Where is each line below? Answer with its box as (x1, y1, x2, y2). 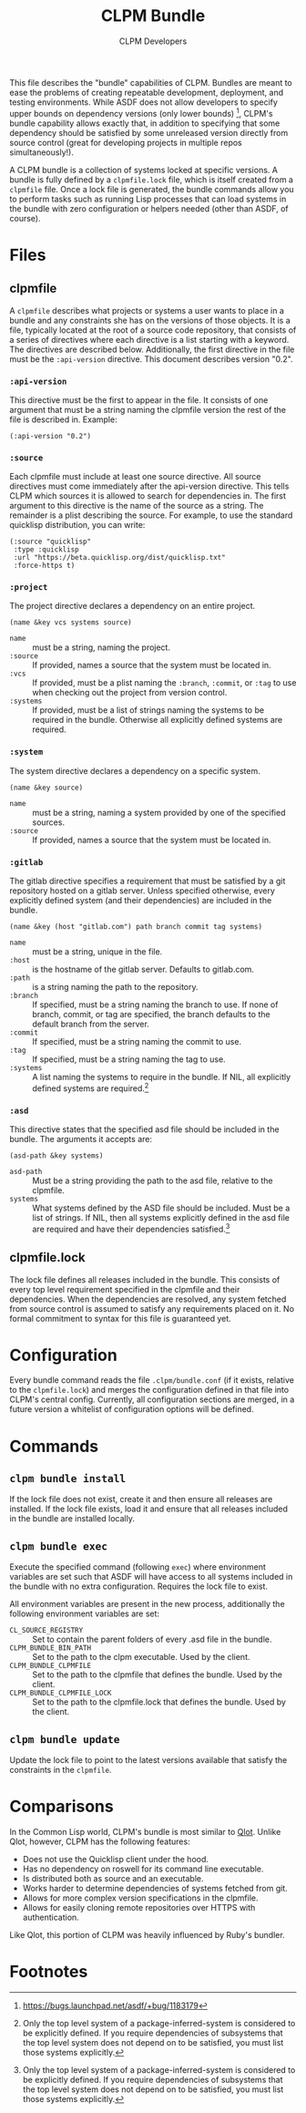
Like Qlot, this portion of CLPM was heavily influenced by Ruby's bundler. (9, 1930, 285, 1940)
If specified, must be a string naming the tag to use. (32, 1054, 226, 1065)
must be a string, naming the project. (32, 642, 171, 653)
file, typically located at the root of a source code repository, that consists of (9, 325, 297, 335)
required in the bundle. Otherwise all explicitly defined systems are (32, 715, 283, 726)
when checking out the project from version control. (32, 687, 228, 698)
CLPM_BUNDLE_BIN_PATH (9, 1644, 92, 1653)
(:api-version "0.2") (9, 431, 92, 440)
